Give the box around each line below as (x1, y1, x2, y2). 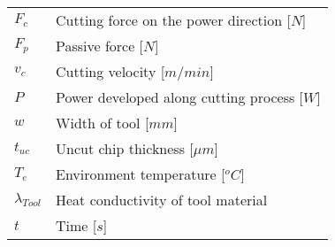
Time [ (55, 215, 97, 235)
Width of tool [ (55, 112, 149, 133)
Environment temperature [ (55, 164, 225, 184)
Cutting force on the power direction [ (55, 10, 291, 30)
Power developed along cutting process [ (55, 87, 304, 107)
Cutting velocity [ (55, 61, 165, 81)
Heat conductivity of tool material (55, 189, 268, 210)
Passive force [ (55, 35, 144, 56)
